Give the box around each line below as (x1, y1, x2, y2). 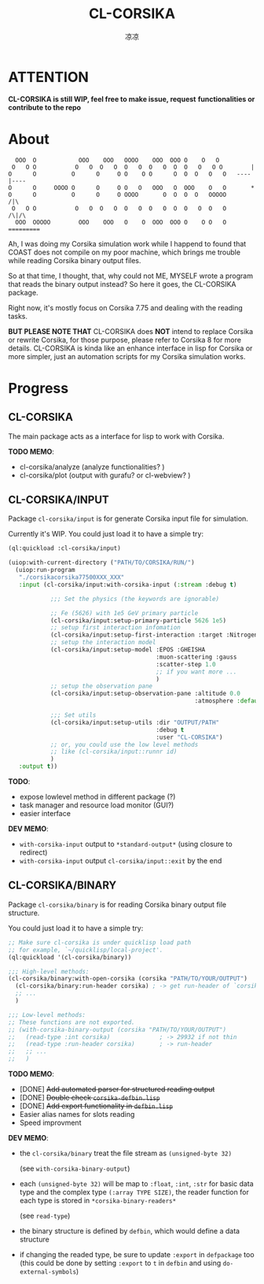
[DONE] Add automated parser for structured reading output (19, 1085, 215, 1093)
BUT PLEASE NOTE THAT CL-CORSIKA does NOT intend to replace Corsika (8, 326, 254, 336)
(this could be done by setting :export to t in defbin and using (19, 1258, 222, 1267)
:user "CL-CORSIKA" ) (156, 733, 223, 741)
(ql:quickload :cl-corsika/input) (8, 544, 122, 552)
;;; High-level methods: (8, 967, 90, 975)
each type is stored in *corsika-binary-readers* (19, 1196, 177, 1205)
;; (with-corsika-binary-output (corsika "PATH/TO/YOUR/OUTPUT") (8, 1026, 226, 1034)
